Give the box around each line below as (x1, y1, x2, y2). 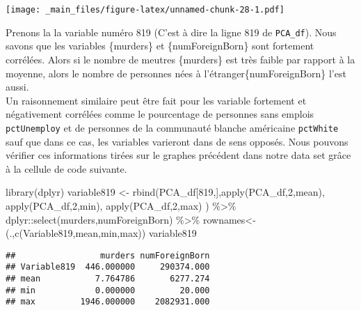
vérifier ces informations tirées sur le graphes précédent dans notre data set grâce (6, 148, 351, 162)
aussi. (6, 79, 29, 94)
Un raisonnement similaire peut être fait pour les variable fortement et (6, 93, 307, 107)
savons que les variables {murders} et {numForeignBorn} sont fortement (6, 38, 314, 53)
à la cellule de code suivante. (6, 161, 127, 176)
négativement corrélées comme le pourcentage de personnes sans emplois (6, 107, 314, 121)
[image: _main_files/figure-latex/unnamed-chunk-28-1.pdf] (6, 5, 284, 15)
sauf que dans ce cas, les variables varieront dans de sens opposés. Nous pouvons (6, 134, 348, 148)
